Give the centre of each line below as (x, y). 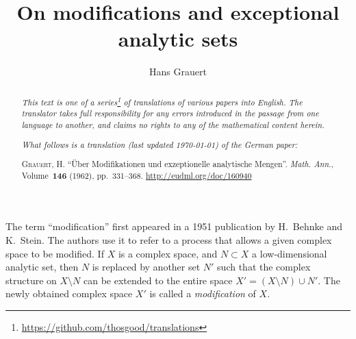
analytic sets (178, 39)
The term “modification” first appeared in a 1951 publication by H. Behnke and (174, 226)
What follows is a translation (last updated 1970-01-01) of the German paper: (160, 144)
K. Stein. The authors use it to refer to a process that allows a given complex (169, 239)
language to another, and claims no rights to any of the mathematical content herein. (173, 124)
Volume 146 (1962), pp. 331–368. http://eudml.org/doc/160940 (137, 175)
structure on (31, 280)
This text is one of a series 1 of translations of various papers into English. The (162, 101)
